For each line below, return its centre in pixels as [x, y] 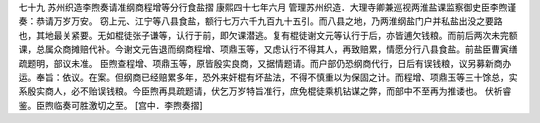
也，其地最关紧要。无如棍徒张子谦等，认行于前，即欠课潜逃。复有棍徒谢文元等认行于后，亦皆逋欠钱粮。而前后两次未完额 [268, 35]
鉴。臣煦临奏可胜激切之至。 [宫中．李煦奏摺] [111, 105]
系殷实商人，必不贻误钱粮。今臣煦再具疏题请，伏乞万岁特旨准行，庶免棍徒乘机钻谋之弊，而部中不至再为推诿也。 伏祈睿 [265, 91]
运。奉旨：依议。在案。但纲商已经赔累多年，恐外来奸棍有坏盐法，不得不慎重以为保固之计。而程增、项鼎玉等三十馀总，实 [268, 77]
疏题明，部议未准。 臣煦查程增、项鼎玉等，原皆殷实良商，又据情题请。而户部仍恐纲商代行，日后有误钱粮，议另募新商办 [265, 63]
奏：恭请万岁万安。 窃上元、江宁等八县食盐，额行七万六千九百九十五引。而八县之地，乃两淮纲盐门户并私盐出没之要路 [260, 21]
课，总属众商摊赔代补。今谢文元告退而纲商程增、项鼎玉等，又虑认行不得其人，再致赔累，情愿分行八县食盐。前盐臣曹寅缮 [268, 49]
